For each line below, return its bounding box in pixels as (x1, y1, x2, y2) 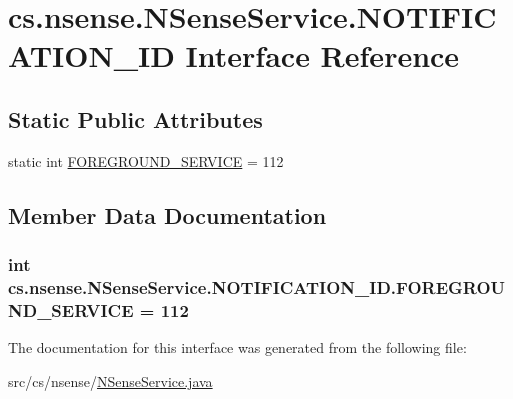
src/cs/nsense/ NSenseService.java (8, 370, 213, 391)
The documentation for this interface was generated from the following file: (8, 337, 467, 358)
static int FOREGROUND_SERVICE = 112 (8, 150, 284, 171)
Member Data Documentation (8, 199, 327, 230)
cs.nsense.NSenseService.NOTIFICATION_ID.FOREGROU (8, 274, 506, 299)
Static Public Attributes (8, 103, 263, 134)
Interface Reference (185, 35, 460, 76)
